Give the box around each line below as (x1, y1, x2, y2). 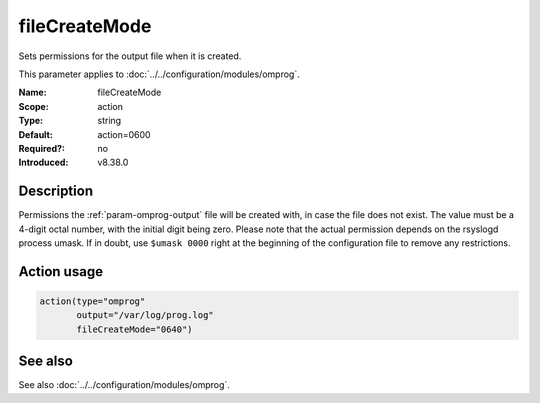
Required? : (18, 142, 65, 154)
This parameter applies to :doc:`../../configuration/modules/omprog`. (18, 68, 300, 80)
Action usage (18, 263, 104, 280)
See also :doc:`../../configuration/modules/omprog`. (18, 379, 230, 391)
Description (18, 183, 94, 200)
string (97, 115, 122, 127)
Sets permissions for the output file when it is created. (18, 50, 242, 62)
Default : (18, 128, 54, 140)
